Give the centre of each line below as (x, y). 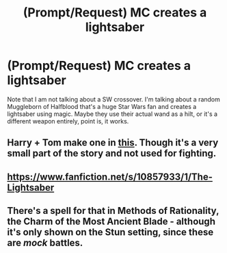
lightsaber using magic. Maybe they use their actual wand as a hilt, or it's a (112, 114)
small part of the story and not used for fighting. (112, 153)
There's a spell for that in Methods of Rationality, (113, 211)
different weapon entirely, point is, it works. (68, 121)
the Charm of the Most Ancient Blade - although (111, 222)
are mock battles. (45, 243)
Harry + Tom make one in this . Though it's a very (113, 143)
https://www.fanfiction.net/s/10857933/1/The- (110, 177)
